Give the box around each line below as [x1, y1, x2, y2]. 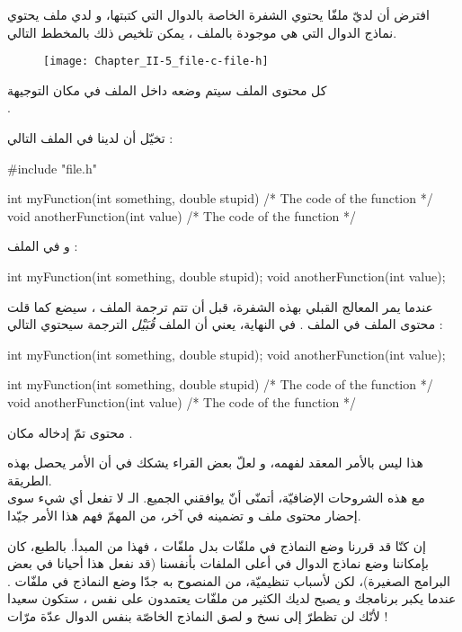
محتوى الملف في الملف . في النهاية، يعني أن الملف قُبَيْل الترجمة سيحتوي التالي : [7, 315, 443, 334]
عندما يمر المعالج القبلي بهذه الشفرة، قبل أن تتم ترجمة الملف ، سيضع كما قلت [7, 297, 433, 316]
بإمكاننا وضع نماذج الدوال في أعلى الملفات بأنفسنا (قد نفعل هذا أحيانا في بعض [7, 554, 429, 573]
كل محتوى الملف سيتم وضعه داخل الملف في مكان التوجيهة [7, 80, 327, 99]
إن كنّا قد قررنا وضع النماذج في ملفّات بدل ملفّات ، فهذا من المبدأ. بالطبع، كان [7, 536, 426, 555]
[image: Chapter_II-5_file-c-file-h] [43, 55, 269, 68]
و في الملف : [7, 236, 78, 255]
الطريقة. [7, 470, 52, 489]
